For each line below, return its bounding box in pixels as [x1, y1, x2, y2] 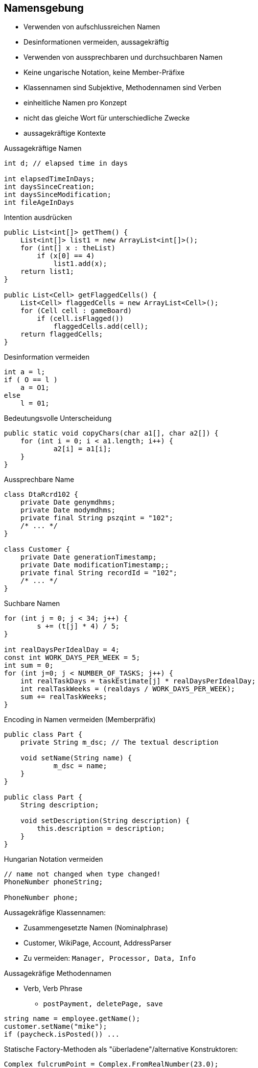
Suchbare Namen [4, 599, 60, 608]
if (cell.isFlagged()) [37, 315, 124, 323]
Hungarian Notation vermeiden [4, 855, 103, 864]
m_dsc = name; [53, 762, 107, 770]
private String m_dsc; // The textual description [20, 738, 219, 747]
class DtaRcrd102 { [4, 490, 78, 499]
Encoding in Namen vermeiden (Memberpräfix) [4, 715, 156, 724]
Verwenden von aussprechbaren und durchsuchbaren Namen [23, 53, 223, 62]
